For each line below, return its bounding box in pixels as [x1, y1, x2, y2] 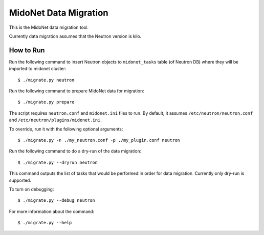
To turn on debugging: [9, 186, 54, 192]
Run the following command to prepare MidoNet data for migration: [9, 88, 144, 94]
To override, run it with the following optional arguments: [9, 126, 123, 132]
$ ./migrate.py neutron [18, 77, 75, 83]
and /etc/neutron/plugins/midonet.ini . [9, 117, 102, 123]
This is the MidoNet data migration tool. [9, 24, 89, 30]
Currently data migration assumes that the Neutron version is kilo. [9, 33, 142, 39]
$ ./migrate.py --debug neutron [18, 198, 95, 203]
